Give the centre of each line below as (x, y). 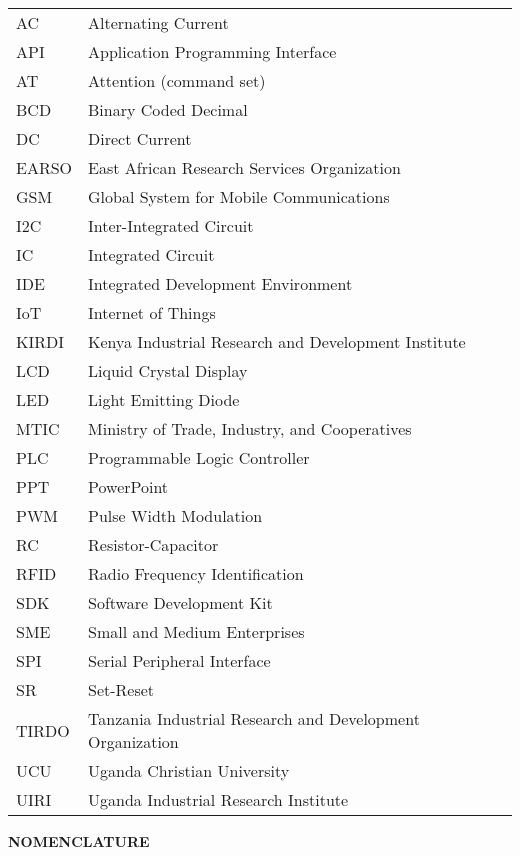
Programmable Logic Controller (199, 457)
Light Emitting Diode (164, 399)
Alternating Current (158, 22)
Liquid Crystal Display (168, 370)
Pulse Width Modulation (175, 515)
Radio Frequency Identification (196, 573)
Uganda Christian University (189, 770)
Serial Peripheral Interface (179, 660)
